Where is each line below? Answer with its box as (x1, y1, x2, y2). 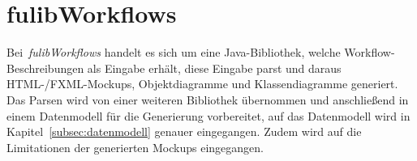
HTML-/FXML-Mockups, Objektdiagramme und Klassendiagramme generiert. (6, 75, 398, 92)
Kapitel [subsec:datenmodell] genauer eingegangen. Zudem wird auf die (6, 123, 362, 140)
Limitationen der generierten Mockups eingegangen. (6, 138, 264, 155)
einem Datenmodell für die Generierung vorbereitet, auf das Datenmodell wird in (6, 107, 411, 124)
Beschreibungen (6, 59, 84, 76)
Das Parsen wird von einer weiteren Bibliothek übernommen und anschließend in (6, 91, 409, 108)
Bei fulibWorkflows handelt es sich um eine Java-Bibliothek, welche (6, 44, 341, 61)
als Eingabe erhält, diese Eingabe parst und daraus (87, 59, 342, 76)
